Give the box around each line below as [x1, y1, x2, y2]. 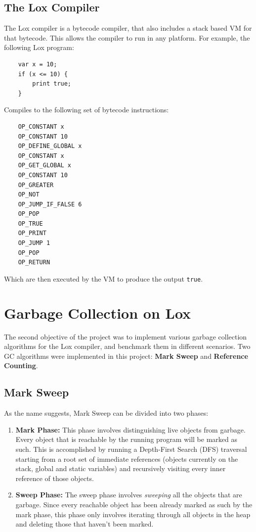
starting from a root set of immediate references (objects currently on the [15, 453, 238, 464]
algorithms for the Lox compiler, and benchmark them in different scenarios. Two [4, 341, 251, 351]
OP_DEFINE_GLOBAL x [18, 143, 82, 150]
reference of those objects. [15, 473, 94, 483]
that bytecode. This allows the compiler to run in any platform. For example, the [4, 32, 250, 43]
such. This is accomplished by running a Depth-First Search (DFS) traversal [15, 444, 247, 454]
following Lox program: [4, 42, 74, 52]
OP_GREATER [18, 181, 54, 189]
